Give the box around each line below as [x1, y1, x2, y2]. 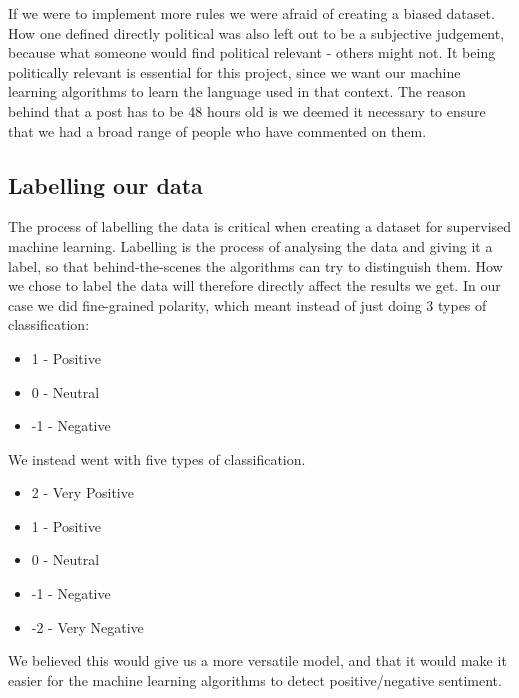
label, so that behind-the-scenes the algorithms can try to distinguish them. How [8, 255, 503, 276]
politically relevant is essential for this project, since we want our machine [8, 61, 461, 82]
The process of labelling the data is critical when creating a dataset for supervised [8, 216, 512, 237]
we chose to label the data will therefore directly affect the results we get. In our [8, 275, 501, 296]
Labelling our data [8, 169, 203, 200]
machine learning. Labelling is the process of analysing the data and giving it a [8, 235, 493, 256]
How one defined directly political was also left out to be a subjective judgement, [8, 22, 505, 43]
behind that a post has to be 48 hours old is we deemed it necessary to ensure [8, 100, 486, 121]
